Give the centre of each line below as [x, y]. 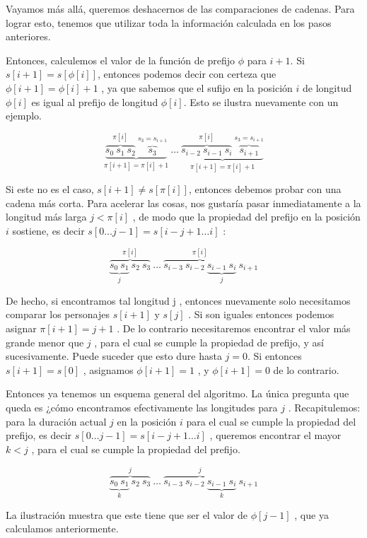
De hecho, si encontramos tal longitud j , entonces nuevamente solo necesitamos [178, 300]
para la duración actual [56, 421]
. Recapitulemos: [324, 407]
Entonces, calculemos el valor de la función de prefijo [120, 60]
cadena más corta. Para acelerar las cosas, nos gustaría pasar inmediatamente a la [183, 203]
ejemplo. [24, 116]
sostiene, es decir [48, 230]
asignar [21, 328]
